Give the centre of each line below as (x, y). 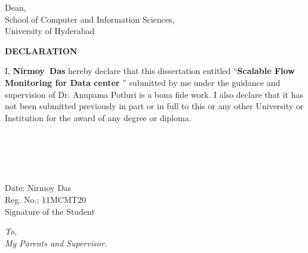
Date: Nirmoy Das (38, 188)
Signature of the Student (50, 211)
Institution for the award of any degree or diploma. (98, 117)
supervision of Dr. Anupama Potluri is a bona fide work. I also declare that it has (154, 94)
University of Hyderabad (50, 31)
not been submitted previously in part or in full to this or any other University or (154, 106)
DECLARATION (41, 50)
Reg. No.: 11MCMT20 (45, 199)
